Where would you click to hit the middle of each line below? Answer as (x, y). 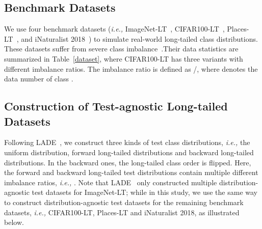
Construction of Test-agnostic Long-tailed (116, 106)
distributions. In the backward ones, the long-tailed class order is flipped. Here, (128, 162)
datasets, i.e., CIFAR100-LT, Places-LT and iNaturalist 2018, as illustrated (122, 212)
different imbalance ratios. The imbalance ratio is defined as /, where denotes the (131, 68)
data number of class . (39, 79)
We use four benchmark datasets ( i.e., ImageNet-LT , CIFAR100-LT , (114, 29)
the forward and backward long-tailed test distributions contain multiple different (131, 172)
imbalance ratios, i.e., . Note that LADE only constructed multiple (111, 182)
